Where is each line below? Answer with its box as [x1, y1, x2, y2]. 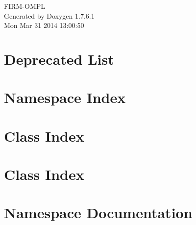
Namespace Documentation [4, 202, 193, 223]
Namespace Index [4, 87, 126, 107]
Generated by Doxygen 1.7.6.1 [4, 10, 95, 21]
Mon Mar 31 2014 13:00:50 [4, 20, 84, 30]
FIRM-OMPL [4, 1, 46, 11]
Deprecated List [4, 49, 114, 69]
